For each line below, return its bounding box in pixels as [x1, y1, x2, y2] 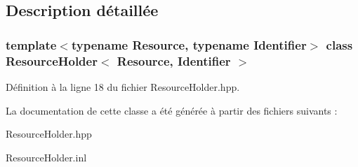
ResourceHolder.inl [6, 150, 87, 164]
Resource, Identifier [117, 52, 231, 69]
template [6, 36, 57, 53]
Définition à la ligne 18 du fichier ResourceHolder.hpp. [6, 79, 240, 94]
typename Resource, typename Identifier [71, 36, 307, 53]
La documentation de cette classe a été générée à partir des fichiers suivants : [6, 103, 338, 117]
